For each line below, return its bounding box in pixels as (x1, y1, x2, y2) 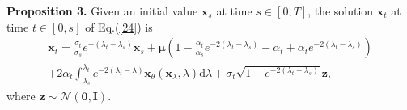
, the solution (307, 2, 374, 19)
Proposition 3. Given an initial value (6, 2, 198, 19)
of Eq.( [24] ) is (85, 18, 153, 35)
